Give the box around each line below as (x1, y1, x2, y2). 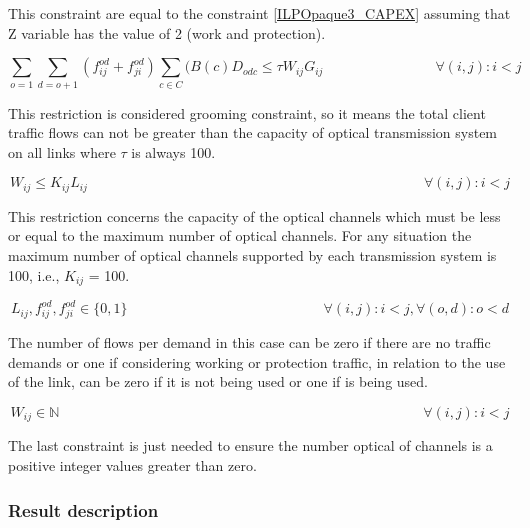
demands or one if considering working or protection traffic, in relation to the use (8, 351, 506, 372)
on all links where (8, 141, 116, 162)
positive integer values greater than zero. (8, 455, 257, 476)
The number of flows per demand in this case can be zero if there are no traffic (8, 332, 491, 353)
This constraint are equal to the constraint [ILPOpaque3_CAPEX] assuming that (8, 3, 511, 23)
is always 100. (131, 141, 216, 162)
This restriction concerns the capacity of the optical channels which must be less (8, 205, 501, 226)
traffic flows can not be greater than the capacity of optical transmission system (8, 122, 498, 143)
